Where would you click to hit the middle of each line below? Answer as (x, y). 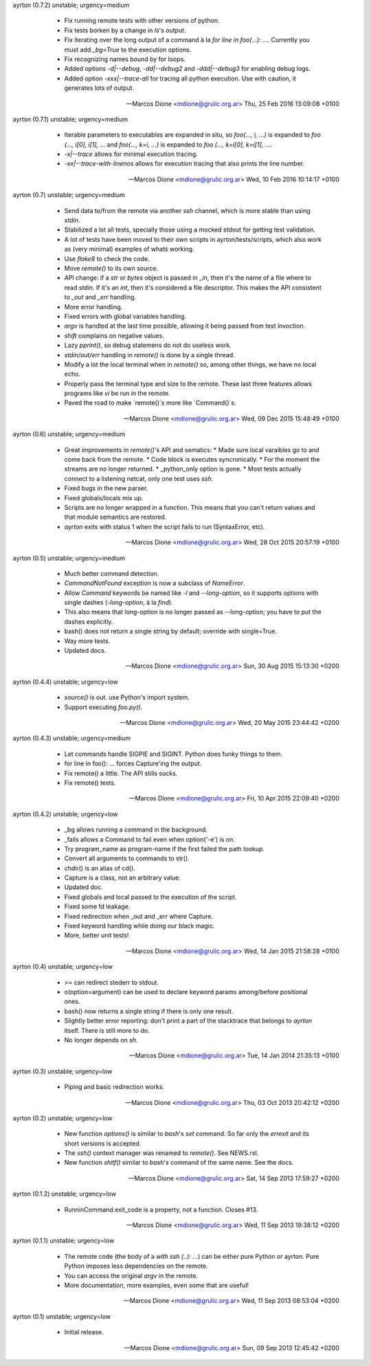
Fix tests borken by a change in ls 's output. (125, 30)
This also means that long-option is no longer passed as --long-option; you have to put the (193, 612)
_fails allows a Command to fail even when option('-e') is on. (149, 839)
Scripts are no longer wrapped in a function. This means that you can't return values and (190, 507)
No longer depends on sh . (101, 1040)
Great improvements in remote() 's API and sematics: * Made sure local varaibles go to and (192, 449)
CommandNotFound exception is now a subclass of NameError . (155, 583)
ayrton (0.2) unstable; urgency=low (63, 1118)
